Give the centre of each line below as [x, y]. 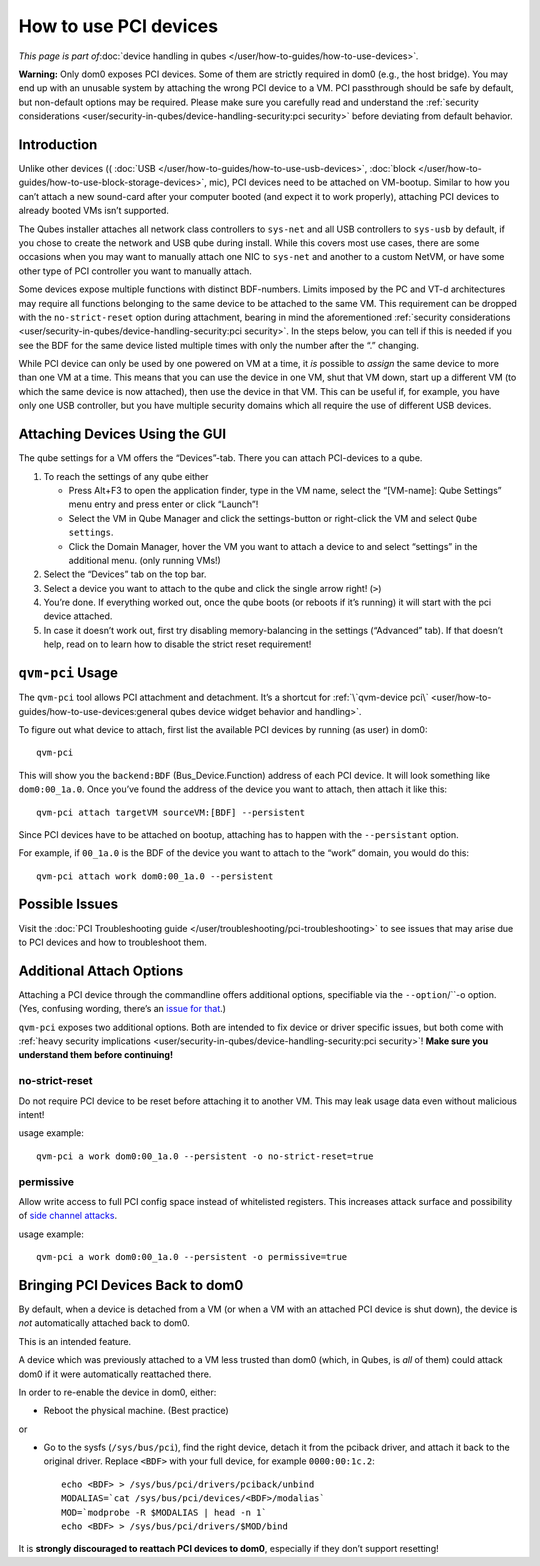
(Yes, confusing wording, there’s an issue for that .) [122, 1009]
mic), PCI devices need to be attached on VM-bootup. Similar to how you [359, 182]
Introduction [58, 144]
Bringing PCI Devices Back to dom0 [131, 1285]
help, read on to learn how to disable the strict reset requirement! [177, 644]
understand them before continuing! [96, 1055]
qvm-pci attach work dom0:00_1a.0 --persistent [155, 876]
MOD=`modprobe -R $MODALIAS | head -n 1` [164, 1512]
